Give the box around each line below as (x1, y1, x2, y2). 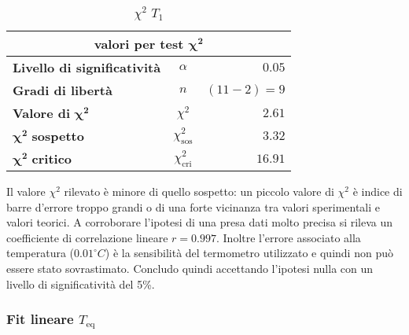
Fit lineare (6, 309, 74, 329)
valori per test (94, 35, 184, 53)
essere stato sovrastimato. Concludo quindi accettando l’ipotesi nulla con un (6, 260, 374, 276)
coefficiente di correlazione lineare (6, 229, 168, 245)
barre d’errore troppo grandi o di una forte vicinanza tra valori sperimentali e (6, 198, 381, 215)
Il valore (6, 183, 46, 199)
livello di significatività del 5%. (6, 275, 155, 292)
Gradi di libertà (13, 81, 112, 99)
